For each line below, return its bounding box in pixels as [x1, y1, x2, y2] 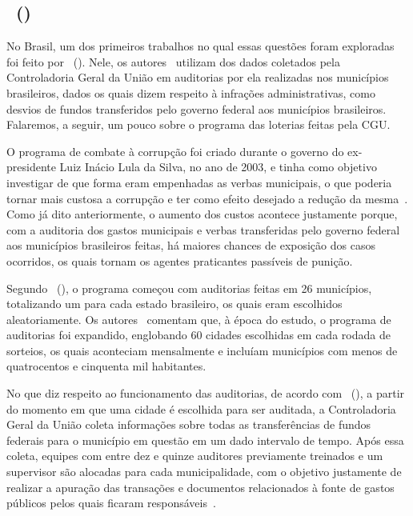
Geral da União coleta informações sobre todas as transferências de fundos [6, 416, 371, 433]
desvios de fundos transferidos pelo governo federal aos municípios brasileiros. [6, 100, 387, 117]
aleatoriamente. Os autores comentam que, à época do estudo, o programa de [6, 310, 391, 327]
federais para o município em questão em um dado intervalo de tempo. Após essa [6, 431, 404, 448]
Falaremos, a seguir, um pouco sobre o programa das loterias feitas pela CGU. [6, 116, 391, 133]
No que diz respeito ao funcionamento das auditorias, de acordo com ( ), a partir [6, 385, 405, 402]
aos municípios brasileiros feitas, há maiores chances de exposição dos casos [6, 237, 375, 254]
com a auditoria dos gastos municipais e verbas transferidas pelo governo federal [6, 221, 400, 238]
